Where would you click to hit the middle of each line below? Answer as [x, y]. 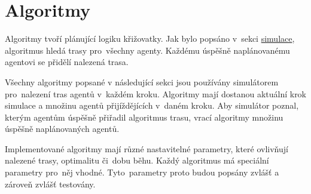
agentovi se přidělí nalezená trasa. [67, 62]
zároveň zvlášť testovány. [50, 184]
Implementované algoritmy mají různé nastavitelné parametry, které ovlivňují [147, 148]
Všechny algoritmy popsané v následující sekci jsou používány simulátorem [142, 81]
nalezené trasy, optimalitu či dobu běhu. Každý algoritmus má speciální [137, 160]
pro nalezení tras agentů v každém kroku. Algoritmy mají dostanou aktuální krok [156, 93]
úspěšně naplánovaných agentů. [62, 129]
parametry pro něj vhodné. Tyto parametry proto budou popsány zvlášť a [142, 172]
